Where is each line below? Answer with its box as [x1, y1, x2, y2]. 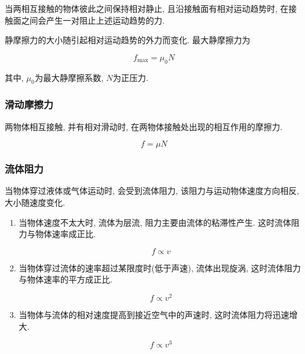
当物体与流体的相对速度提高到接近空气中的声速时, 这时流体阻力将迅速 [18, 308, 290, 321]
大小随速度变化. [5, 196, 65, 208]
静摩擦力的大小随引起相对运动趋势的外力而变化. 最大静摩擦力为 [5, 34, 251, 46]
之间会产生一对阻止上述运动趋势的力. [21, 14, 165, 26]
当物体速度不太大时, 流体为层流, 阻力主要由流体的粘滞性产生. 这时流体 [18, 216, 291, 228]
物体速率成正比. [35, 228, 96, 240]
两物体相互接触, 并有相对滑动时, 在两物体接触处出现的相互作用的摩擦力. [5, 120, 282, 132]
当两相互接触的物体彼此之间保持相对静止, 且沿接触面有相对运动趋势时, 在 [5, 2, 289, 14]
